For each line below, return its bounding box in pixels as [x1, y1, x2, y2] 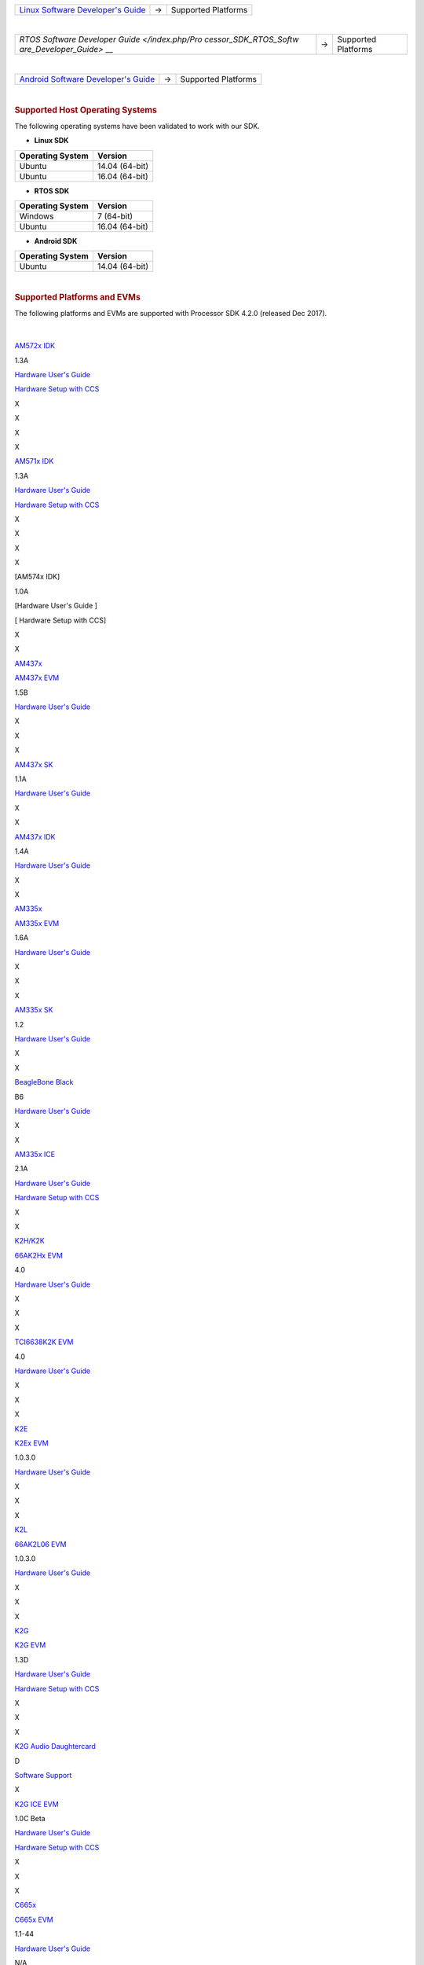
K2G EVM [14, 1640, 46, 1650]
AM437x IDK [14, 832, 56, 841]
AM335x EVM [14, 918, 60, 927]
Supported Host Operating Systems [14, 105, 157, 116]
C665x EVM [14, 1915, 54, 1924]
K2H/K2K [14, 1236, 45, 1246]
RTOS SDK [34, 185, 70, 196]
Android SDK [34, 237, 78, 245]
